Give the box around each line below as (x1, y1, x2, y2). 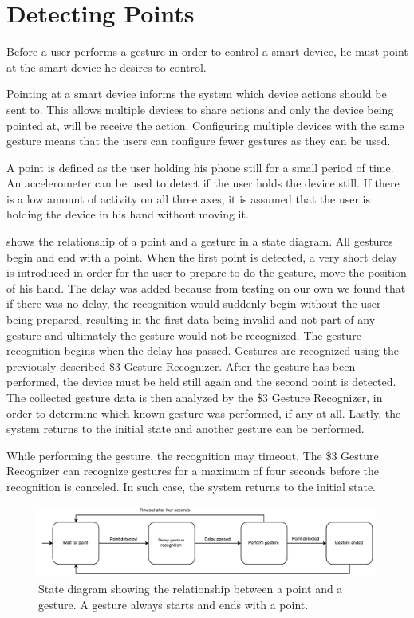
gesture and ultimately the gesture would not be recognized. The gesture (6, 326, 361, 343)
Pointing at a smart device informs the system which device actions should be (6, 85, 387, 102)
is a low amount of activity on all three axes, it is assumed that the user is (6, 190, 370, 207)
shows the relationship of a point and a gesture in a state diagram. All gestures (6, 233, 393, 250)
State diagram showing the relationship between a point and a (38, 581, 343, 596)
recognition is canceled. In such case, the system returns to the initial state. (6, 478, 376, 494)
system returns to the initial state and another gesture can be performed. (6, 420, 365, 437)
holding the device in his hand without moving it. (6, 206, 249, 222)
